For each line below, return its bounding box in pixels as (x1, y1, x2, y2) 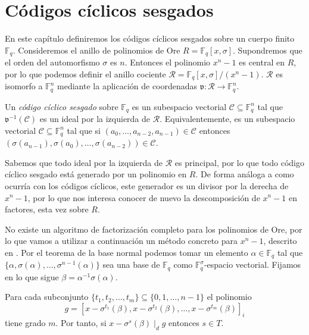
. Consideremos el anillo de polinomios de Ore (13, 43, 180, 56)
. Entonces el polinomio (124, 56, 211, 68)
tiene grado (5, 316, 46, 328)
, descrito (263, 234, 297, 247)
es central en (239, 56, 285, 68)
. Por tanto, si (55, 316, 107, 328)
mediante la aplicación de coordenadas (57, 80, 198, 92)
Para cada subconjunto (5, 290, 89, 303)
